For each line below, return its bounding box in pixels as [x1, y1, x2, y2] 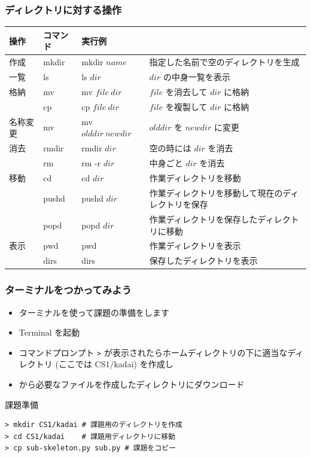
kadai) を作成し [114, 358, 173, 370]
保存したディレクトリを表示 [149, 254, 258, 267]
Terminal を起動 [19, 326, 80, 339]
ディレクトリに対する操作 [5, 2, 122, 17]
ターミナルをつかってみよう [5, 282, 132, 297]
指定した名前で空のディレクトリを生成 [149, 56, 300, 68]
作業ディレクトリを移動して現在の [149, 186, 283, 199]
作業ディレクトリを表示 [149, 239, 241, 252]
